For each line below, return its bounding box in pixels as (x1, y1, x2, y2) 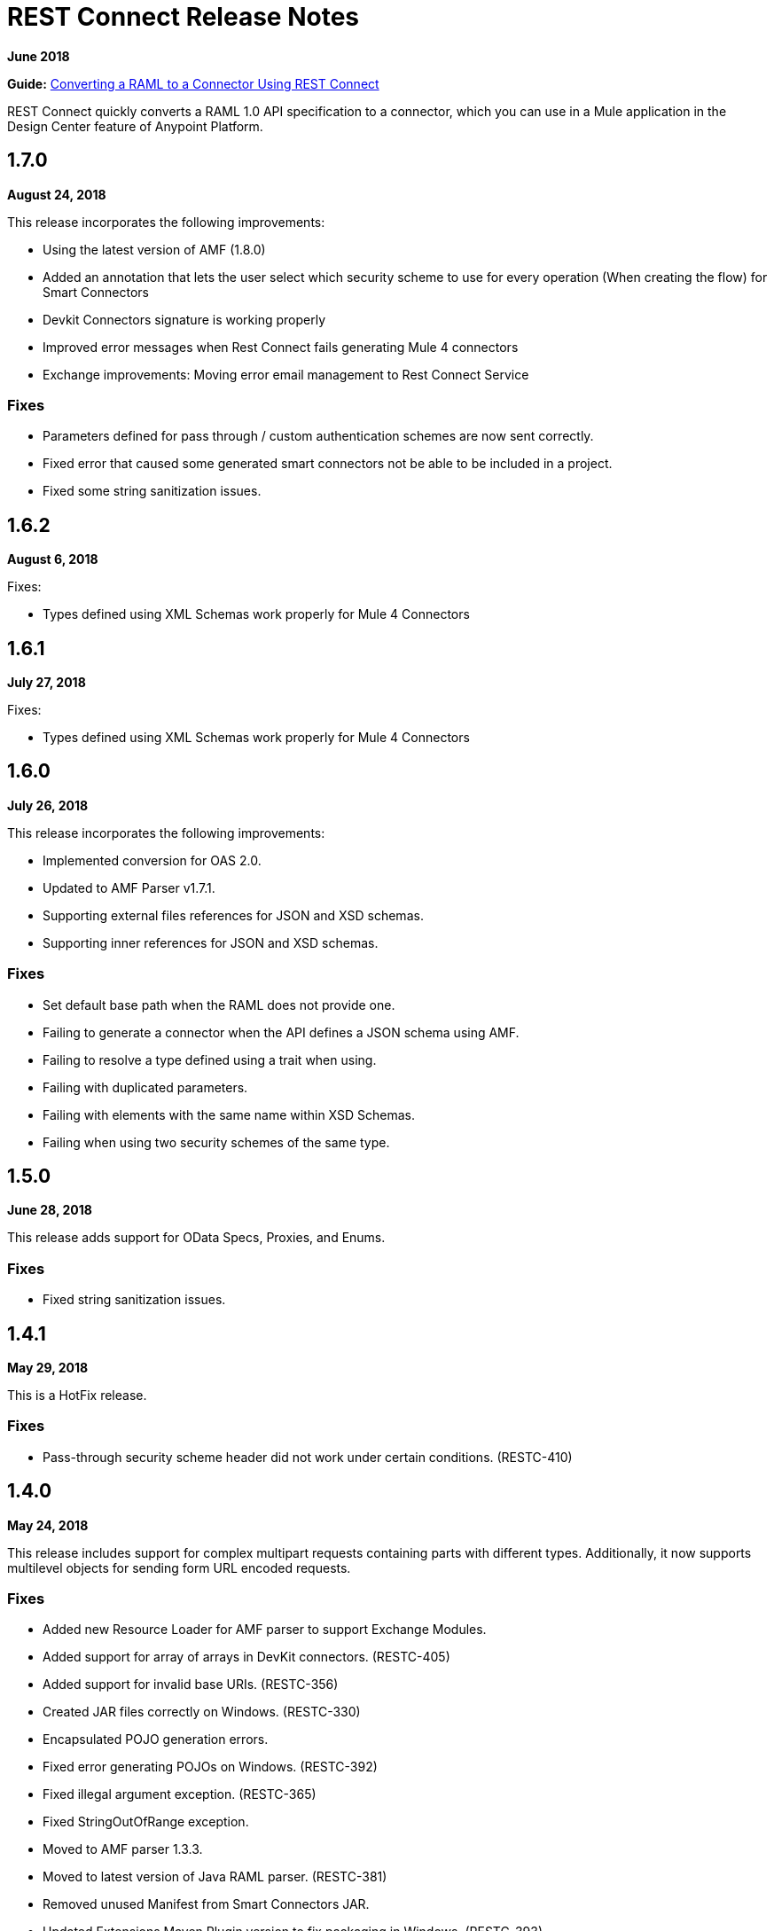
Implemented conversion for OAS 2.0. (43, 852, 262, 868)
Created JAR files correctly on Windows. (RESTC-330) (43, 1704, 361, 1720)
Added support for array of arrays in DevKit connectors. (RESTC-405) (43, 1649, 450, 1665)
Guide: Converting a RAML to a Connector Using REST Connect (7, 75, 379, 91)
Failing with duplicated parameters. (43, 1079, 248, 1095)
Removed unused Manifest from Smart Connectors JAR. (43, 1896, 370, 1912)
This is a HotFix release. (7, 1388, 147, 1403)
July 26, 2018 (7, 797, 89, 813)
